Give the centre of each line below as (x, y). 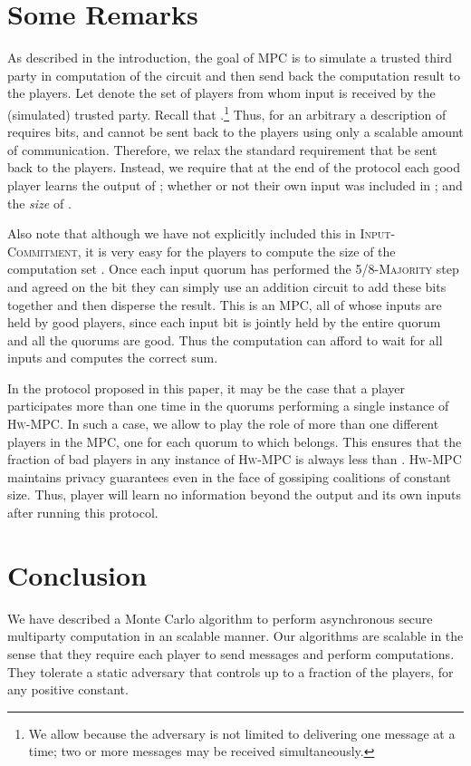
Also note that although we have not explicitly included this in (182, 233)
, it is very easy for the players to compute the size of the (236, 251)
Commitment (43, 251)
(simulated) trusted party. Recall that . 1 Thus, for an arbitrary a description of (227, 112)
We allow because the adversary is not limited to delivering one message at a (242, 733)
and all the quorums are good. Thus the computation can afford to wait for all (225, 339)
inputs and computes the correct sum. (113, 358)
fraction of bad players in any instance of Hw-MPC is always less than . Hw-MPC (235, 459)
